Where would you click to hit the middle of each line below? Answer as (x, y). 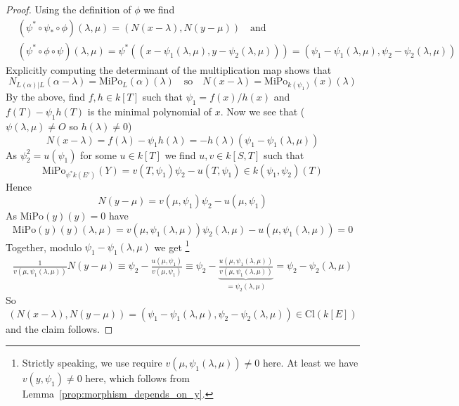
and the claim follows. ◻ (59, 328)
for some (98, 154)
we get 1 (172, 246)
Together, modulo (44, 247)
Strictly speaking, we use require (92, 363)
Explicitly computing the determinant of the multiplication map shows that (169, 69)
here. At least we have (310, 363)
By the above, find (45, 97)
